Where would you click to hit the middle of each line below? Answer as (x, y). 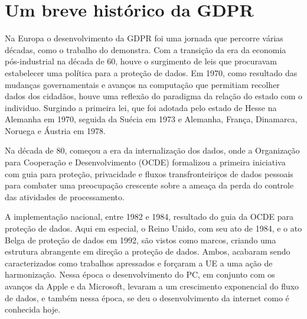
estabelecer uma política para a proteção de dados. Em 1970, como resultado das (151, 72)
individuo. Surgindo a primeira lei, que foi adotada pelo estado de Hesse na (141, 107)
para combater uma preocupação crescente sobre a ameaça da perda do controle (149, 185)
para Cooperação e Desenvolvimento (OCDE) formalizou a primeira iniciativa (145, 162)
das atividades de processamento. (65, 196)
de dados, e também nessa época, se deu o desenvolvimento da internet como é (147, 297)
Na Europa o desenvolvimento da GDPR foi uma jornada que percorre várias (144, 38)
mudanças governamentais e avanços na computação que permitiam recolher (142, 84)
